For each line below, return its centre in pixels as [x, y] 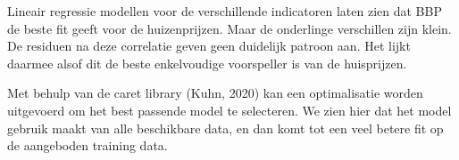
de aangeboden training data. [88, 145]
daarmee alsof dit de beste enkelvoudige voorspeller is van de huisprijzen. [207, 63]
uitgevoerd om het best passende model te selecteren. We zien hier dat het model [229, 110]
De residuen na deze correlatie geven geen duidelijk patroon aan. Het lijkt [209, 46]
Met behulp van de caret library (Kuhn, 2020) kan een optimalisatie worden [215, 93]
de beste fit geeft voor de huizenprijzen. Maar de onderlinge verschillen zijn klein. [229, 28]
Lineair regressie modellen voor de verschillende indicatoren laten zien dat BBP [225, 11]
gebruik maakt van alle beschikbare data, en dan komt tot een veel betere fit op [225, 128]
